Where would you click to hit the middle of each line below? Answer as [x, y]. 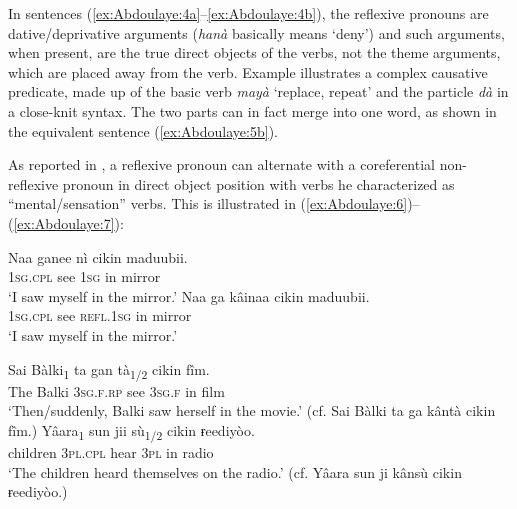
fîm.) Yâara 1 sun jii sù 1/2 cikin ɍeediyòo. [131, 431]
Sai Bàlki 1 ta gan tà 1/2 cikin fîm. [109, 370]
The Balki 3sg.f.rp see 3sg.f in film [116, 390]
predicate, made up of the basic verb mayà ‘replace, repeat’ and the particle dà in [258, 91]
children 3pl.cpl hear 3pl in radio [111, 451]
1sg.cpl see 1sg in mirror [84, 276]
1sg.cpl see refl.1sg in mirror [100, 315]
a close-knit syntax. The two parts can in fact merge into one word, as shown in [252, 110]
